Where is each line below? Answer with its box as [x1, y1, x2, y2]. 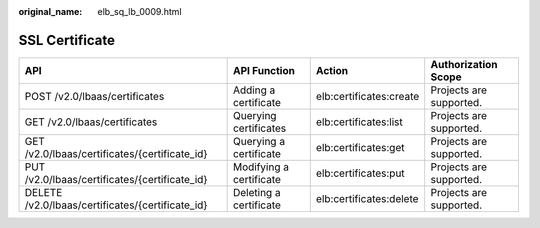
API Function [232, 63, 295, 77]
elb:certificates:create [315, 89, 420, 103]
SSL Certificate [18, 31, 115, 49]
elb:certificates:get [315, 140, 405, 154]
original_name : [18, 6, 83, 17]
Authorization [430, 57, 499, 71]
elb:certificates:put [315, 166, 405, 180]
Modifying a [232, 160, 290, 174]
